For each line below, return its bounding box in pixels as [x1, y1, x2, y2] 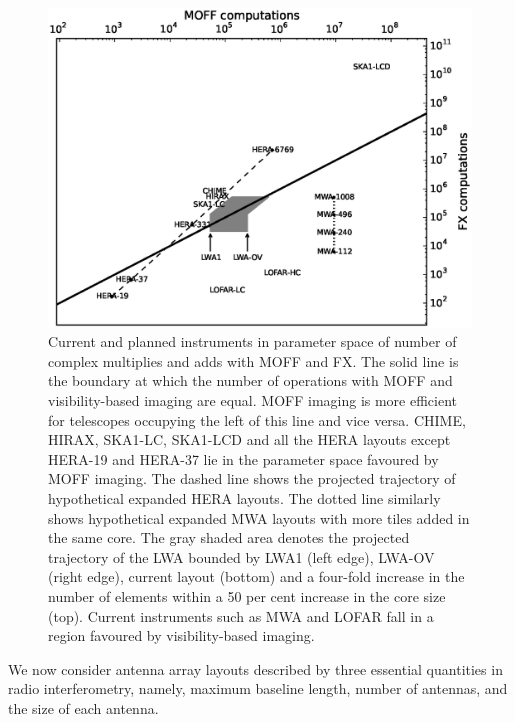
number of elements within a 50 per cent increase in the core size [48, 585, 446, 606]
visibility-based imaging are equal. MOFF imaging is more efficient [48, 390, 458, 411]
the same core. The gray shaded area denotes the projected [48, 527, 410, 548]
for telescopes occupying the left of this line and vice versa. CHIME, [48, 409, 466, 430]
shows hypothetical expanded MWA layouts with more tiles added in [48, 507, 470, 528]
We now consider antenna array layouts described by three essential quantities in [8, 658, 503, 679]
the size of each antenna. [8, 697, 159, 718]
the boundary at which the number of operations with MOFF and [48, 370, 453, 391]
